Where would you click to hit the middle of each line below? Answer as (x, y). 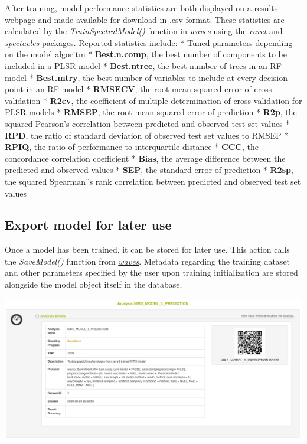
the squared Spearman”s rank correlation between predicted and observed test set (153, 181)
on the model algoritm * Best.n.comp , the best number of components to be (146, 54)
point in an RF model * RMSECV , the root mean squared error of (128, 89)
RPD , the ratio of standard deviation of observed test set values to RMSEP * (147, 135)
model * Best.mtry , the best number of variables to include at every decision (146, 77)
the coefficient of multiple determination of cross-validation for (189, 100)
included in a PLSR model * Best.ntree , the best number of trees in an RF (143, 65)
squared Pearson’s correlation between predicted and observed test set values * (147, 123)
